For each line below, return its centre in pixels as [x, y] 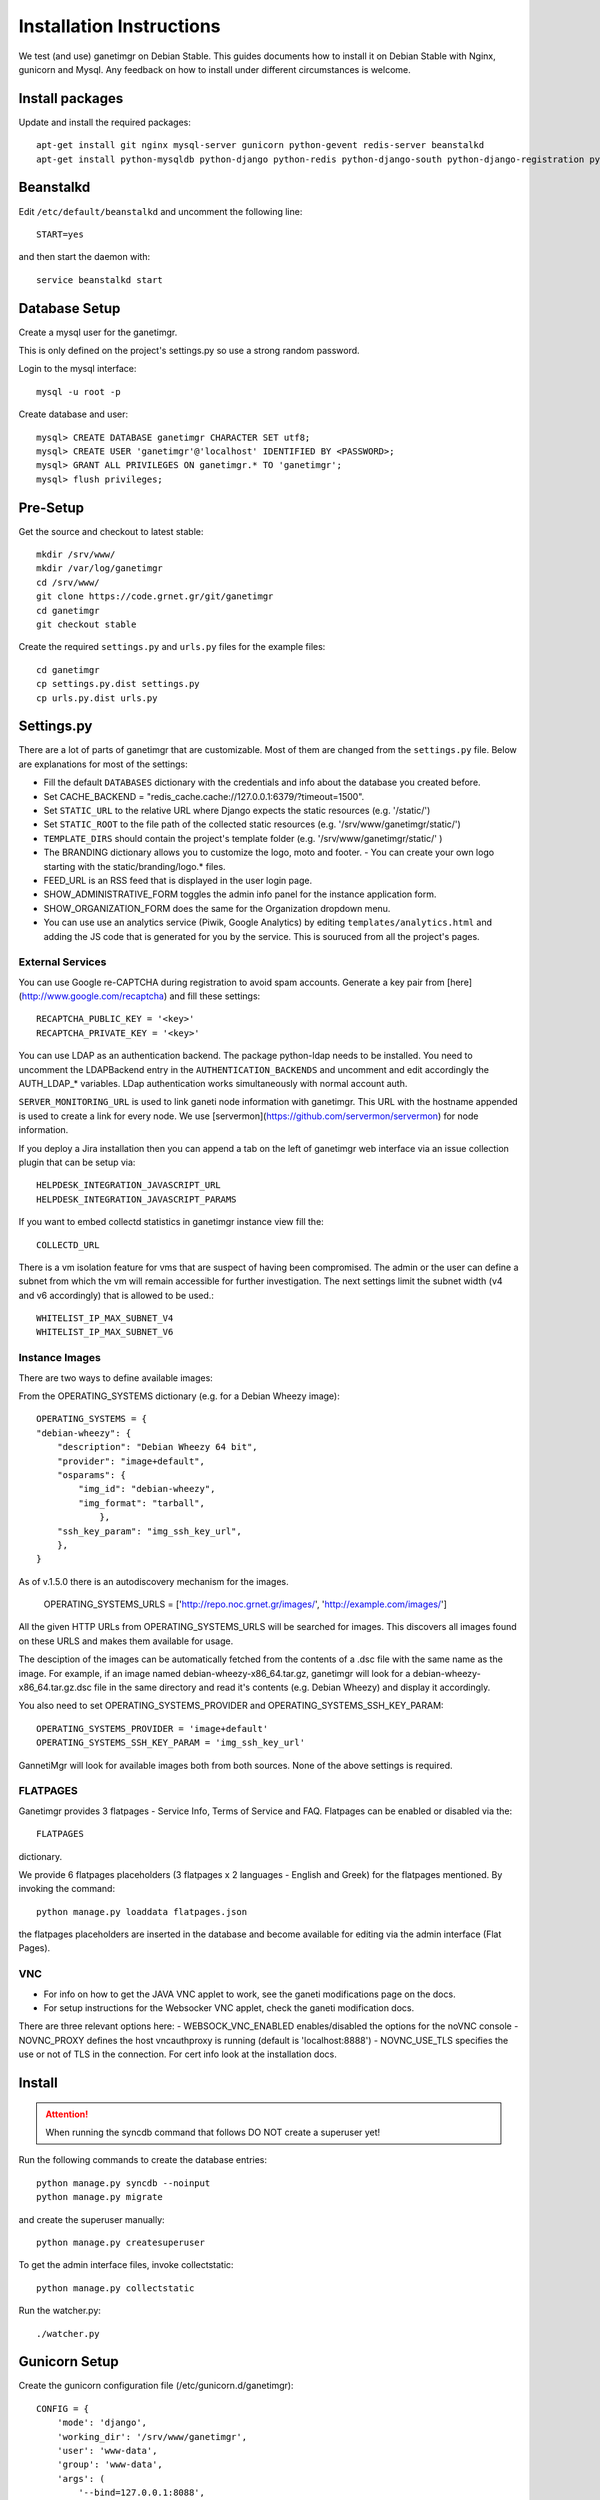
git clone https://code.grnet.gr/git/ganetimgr [155, 596]
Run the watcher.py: [60, 2311]
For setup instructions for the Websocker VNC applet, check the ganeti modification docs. [229, 2008]
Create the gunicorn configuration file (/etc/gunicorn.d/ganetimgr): [156, 2386]
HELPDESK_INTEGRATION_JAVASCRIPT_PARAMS [136, 1199]
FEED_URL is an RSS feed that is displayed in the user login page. [178, 880]
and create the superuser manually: [91, 2219]
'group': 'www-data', [110, 2464]
